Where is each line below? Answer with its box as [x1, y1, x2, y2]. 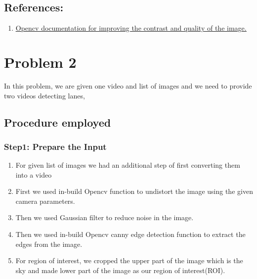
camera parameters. [15, 195, 75, 206]
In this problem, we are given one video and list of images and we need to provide [4, 80, 252, 91]
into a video [15, 169, 52, 180]
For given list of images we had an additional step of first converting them [15, 160, 240, 170]
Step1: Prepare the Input [4, 140, 107, 152]
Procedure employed [4, 114, 111, 130]
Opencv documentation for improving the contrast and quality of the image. [15, 23, 247, 33]
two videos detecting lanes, [4, 90, 85, 100]
